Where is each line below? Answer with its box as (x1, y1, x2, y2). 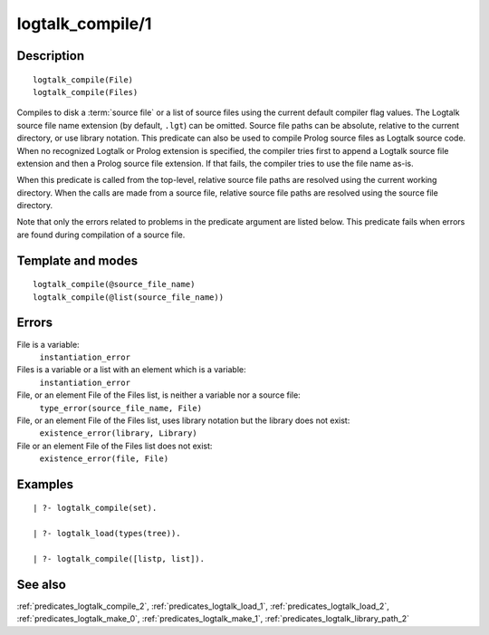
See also (16, 576, 67, 592)
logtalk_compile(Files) (33, 87, 139, 97)
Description (16, 48, 85, 63)
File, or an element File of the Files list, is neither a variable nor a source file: (16, 390, 301, 400)
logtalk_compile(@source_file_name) (33, 279, 196, 290)
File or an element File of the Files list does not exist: (16, 440, 213, 451)
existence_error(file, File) (39, 454, 169, 464)
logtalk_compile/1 (16, 14, 152, 34)
